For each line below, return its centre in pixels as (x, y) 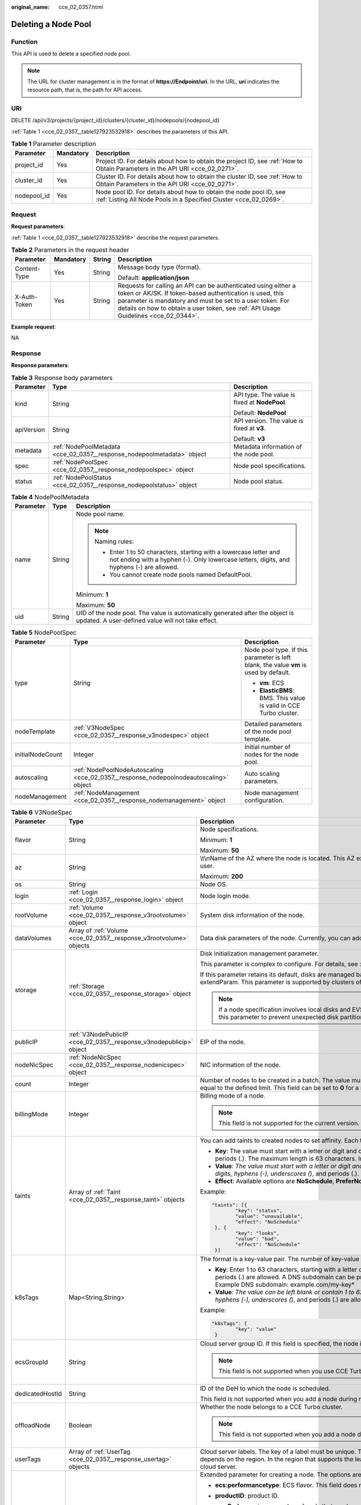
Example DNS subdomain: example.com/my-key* (285, 1284)
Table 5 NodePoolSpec (44, 633)
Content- (27, 268)
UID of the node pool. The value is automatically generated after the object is (185, 613)
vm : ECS (272, 683)
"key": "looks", (257, 1233)
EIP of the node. (223, 1041)
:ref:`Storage (86, 986)
